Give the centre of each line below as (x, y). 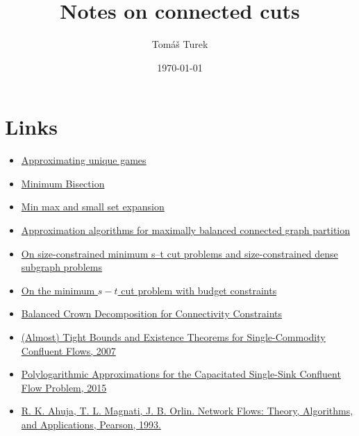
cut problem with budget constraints (199, 290)
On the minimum (58, 290)
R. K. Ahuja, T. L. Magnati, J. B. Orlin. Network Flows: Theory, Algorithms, (187, 411)
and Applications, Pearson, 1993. (91, 424)
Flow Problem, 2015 (64, 387)
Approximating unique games (84, 160)
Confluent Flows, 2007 (68, 350)
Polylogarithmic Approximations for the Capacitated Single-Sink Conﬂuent (181, 374)
